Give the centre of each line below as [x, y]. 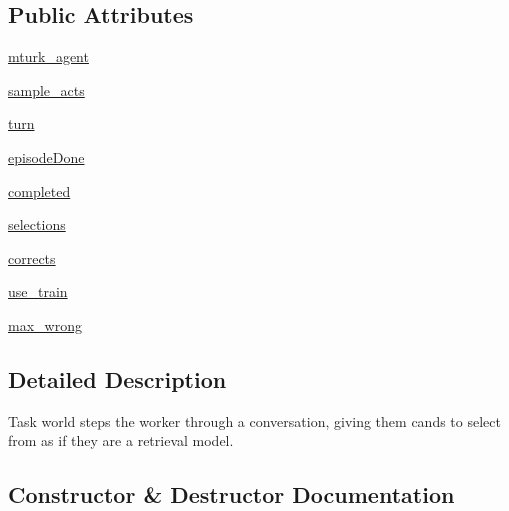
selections [37, 224]
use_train [38, 291]
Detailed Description [117, 378]
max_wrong [45, 324]
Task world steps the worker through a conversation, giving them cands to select [254, 420]
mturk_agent [48, 56]
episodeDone [46, 156]
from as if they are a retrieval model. [121, 440]
